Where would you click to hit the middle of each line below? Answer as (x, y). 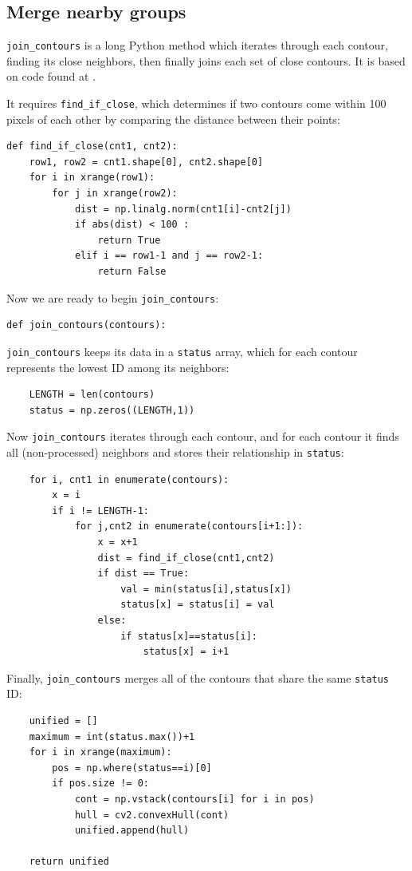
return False (132, 272)
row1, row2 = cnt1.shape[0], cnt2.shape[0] (146, 162)
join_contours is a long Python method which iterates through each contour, (197, 45)
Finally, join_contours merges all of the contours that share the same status (198, 677)
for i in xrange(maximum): (100, 752)
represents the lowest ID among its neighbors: (118, 367)
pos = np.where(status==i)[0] (132, 768)
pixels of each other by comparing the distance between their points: (173, 119)
